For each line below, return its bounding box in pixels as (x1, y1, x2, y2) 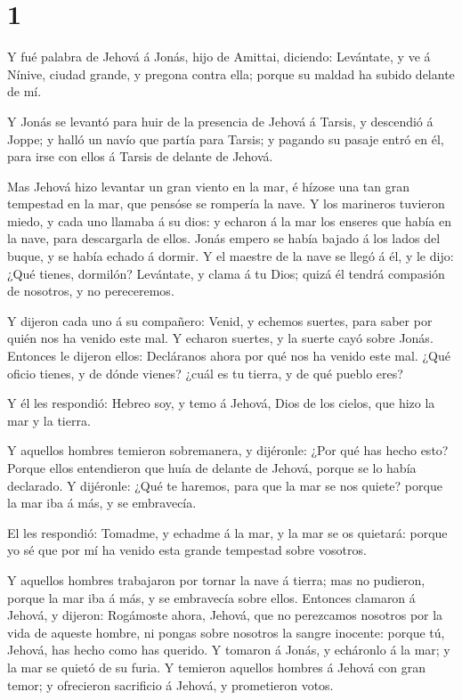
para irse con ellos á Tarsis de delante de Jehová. (7, 147, 273, 166)
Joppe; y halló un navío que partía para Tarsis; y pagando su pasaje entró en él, (7, 129, 444, 148)
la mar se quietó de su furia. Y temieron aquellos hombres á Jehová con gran (7, 657, 426, 676)
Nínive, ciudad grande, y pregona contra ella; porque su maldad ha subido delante (7, 64, 455, 83)
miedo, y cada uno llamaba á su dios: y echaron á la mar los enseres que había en (7, 211, 452, 230)
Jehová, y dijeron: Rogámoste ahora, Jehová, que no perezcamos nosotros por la (7, 606, 443, 624)
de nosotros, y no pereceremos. (7, 281, 174, 300)
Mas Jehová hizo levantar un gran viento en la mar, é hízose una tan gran (7, 176, 409, 195)
